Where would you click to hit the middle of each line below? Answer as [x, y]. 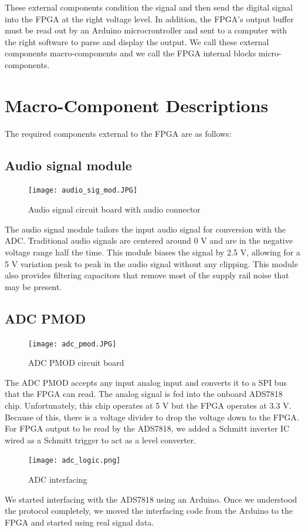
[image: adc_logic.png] [74, 461]
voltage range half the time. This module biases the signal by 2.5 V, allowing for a [152, 252]
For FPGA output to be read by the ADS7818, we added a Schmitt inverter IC [147, 428]
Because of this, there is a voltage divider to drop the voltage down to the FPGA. [152, 417]
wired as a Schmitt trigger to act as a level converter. [101, 440]
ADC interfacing [58, 479]
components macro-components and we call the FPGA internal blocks [131, 53]
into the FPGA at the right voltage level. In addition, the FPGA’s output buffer [149, 18]
